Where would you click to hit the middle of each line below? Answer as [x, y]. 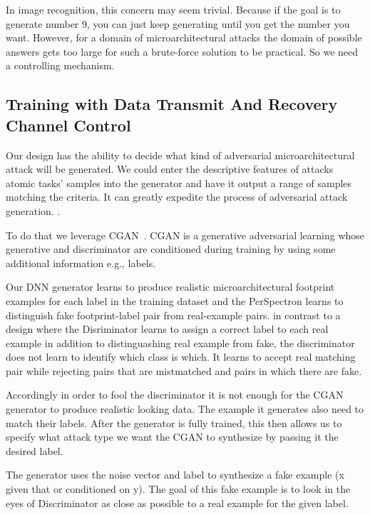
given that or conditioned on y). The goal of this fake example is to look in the [178, 489]
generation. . [33, 210]
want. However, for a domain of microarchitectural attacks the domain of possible [184, 37]
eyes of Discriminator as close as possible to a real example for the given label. [177, 502]
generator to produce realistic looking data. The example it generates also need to [185, 409]
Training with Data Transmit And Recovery [172, 104]
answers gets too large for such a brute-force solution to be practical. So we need [182, 51]
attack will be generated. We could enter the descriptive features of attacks [170, 169]
